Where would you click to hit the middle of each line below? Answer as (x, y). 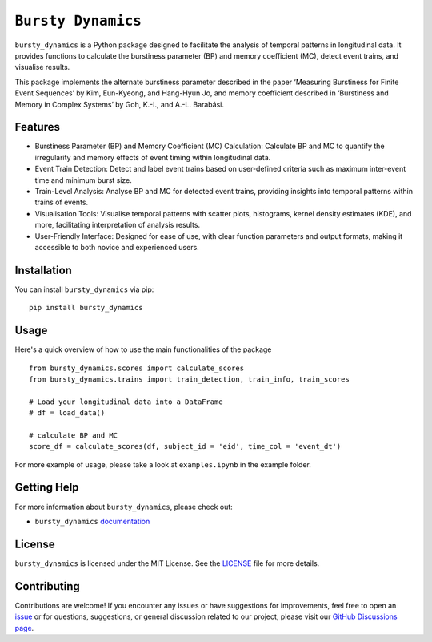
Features (37, 127)
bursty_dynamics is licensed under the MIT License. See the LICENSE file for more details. (167, 563)
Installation (43, 270)
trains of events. (61, 202)
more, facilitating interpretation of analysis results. (117, 225)
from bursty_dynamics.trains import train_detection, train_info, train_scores (189, 379)
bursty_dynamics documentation (92, 521)
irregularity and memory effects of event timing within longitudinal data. (153, 157)
